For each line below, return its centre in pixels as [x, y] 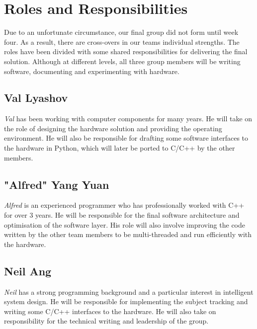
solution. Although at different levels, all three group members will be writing [122, 61]
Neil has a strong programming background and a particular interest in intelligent [129, 291]
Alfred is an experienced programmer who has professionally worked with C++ [124, 205]
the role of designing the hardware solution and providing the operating [113, 128]
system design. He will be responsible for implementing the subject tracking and [126, 301]
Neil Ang [28, 271]
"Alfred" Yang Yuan [57, 184]
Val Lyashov [36, 98]
